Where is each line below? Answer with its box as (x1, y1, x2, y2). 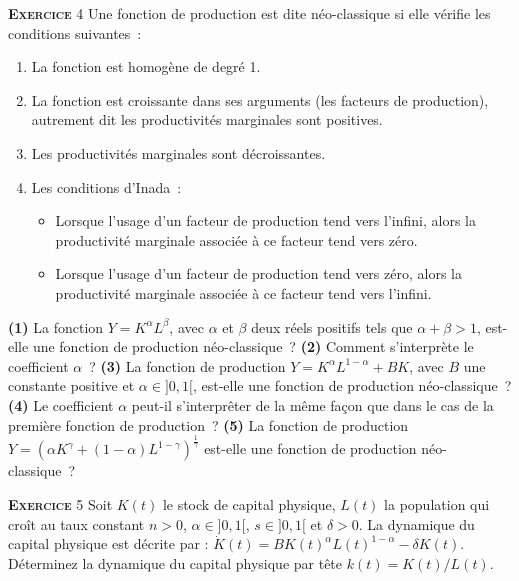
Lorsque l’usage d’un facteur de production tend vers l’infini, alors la (55, 210, 476, 231)
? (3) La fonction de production (89, 355, 286, 376)
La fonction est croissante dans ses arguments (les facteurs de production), (31, 89, 489, 110)
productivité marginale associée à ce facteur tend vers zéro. (55, 229, 418, 250)
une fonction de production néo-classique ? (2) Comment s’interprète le (32, 336, 474, 357)
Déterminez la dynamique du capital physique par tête (8, 552, 343, 573)
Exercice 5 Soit (8, 494, 113, 515)
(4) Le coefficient (8, 394, 114, 415)
